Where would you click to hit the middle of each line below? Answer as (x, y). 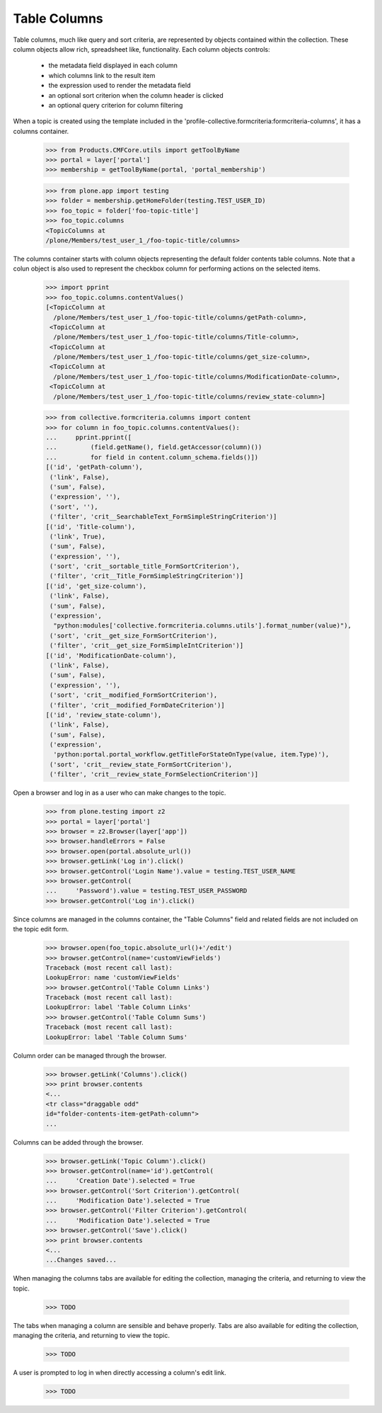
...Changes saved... (81, 1260)
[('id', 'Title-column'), (91, 527)
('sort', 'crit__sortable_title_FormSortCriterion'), (145, 566)
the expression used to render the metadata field (120, 86)
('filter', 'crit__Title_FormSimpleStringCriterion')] (147, 576)
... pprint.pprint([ (89, 437)
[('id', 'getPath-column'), (94, 467)
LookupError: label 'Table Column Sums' (116, 1037)
